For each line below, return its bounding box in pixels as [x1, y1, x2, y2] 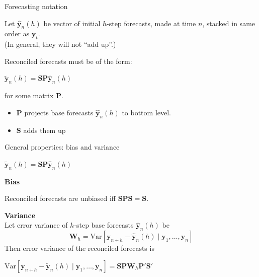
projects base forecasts [24, 107, 94, 117]
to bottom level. [122, 107, 171, 117]
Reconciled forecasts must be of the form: [5, 55, 132, 66]
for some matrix [5, 90, 54, 101]
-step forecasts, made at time [107, 18, 196, 28]
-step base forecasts [74, 220, 134, 230]
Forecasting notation [5, 1, 68, 11]
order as [5, 28, 30, 39]
